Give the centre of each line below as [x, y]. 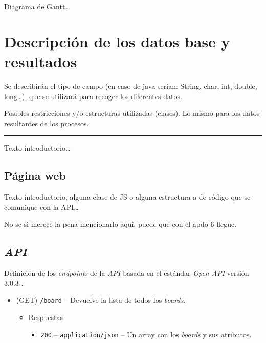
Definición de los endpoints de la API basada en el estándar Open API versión [127, 273]
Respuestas [46, 317]
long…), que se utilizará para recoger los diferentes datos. [93, 96]
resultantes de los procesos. [47, 123]
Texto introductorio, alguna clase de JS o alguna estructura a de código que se [127, 197]
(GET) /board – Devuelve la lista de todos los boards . [101, 300]
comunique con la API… [41, 206]
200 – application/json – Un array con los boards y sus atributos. [146, 334]
